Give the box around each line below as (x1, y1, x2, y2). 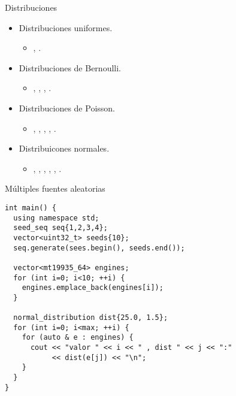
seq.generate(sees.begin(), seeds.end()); (13, 243, 185, 252)
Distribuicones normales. (19, 142, 110, 155)
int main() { (5, 203, 56, 212)
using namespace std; (13, 213, 99, 222)
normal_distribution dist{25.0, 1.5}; (13, 313, 168, 322)
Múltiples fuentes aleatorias (5, 182, 105, 195)
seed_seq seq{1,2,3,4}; (13, 223, 108, 232)
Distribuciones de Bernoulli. (19, 61, 121, 74)
